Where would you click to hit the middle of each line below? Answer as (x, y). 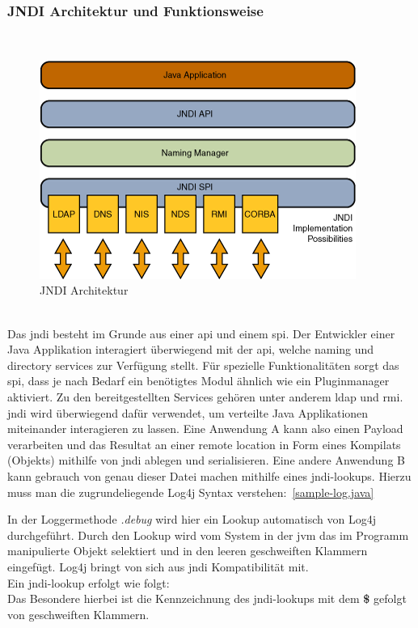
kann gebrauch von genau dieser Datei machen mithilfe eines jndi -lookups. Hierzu (209, 475)
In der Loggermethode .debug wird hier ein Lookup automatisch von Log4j (192, 519)
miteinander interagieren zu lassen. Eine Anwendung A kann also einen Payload (205, 429)
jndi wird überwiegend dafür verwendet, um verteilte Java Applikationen (188, 412)
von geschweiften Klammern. (78, 614)
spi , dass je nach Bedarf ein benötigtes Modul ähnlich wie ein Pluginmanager (198, 381)
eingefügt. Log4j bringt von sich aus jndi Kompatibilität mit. (158, 566)
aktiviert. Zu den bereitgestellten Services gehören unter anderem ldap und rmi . (205, 396)
